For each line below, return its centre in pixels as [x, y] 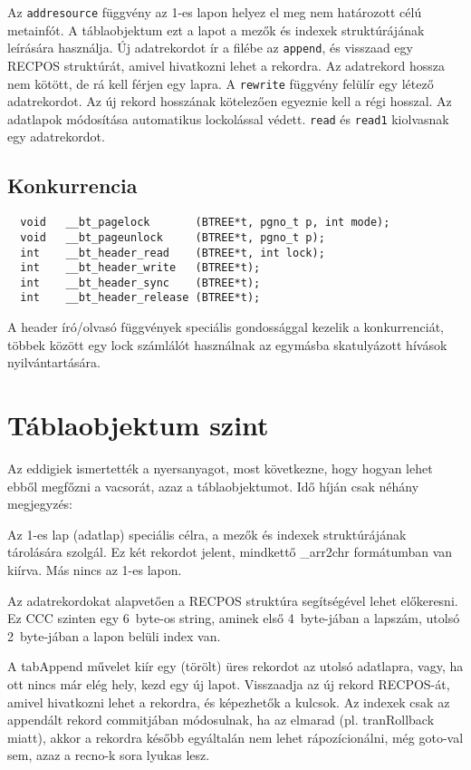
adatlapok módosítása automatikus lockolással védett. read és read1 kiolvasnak [228, 118]
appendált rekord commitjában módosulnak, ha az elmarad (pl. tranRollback [221, 720]
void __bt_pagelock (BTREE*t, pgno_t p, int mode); [205, 223]
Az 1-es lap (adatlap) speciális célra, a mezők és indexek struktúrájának [207, 534]
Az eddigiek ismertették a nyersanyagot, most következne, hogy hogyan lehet [220, 468]
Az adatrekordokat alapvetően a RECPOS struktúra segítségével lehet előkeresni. [233, 600]
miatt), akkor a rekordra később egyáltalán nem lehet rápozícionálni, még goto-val [235, 737]
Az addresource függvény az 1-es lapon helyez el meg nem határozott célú [215, 12]
